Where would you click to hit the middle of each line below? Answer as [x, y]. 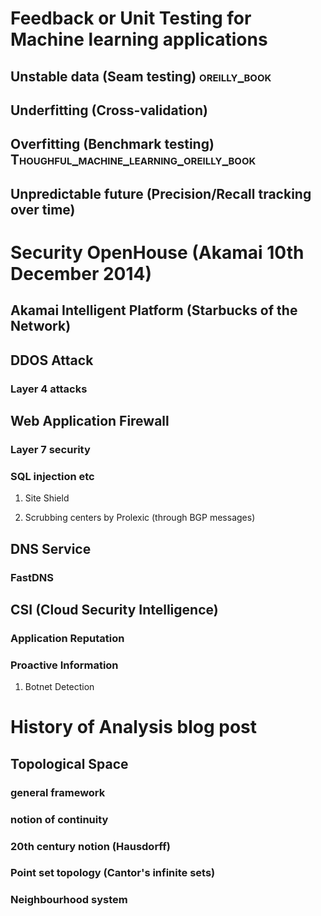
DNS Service [51, 548]
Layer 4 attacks [49, 389]
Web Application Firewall [90, 421]
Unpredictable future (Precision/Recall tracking [161, 193]
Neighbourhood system [69, 900]
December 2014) [81, 273]
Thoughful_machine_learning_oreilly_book [133, 160]
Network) [41, 326]
